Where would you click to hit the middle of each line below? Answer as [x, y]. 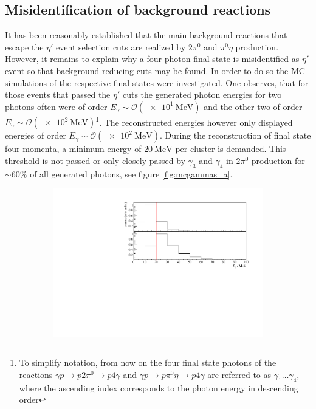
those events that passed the [58, 95]
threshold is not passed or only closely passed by [95, 161]
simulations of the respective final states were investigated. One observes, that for [157, 82]
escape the [24, 46]
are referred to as [239, 374]
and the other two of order [253, 106]
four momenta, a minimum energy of [73, 149]
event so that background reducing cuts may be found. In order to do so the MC [155, 70]
